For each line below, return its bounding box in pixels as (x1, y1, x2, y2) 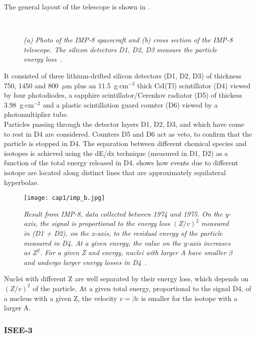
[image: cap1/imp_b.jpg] (24, 194, 105, 202)
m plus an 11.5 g (66, 80, 118, 90)
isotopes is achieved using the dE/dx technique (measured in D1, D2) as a (4, 148, 228, 158)
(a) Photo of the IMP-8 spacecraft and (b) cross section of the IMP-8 (24, 35, 233, 45)
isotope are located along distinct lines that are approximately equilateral (4, 167, 226, 177)
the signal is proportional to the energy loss (39, 218, 170, 228)
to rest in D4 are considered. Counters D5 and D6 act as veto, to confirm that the (4, 128, 252, 139)
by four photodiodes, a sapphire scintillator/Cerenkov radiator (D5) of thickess (4, 90, 242, 100)
